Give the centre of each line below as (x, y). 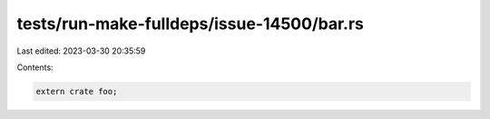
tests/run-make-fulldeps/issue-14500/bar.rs (191, 24)
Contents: (35, 67)
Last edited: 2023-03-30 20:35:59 (81, 51)
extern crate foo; (77, 91)
